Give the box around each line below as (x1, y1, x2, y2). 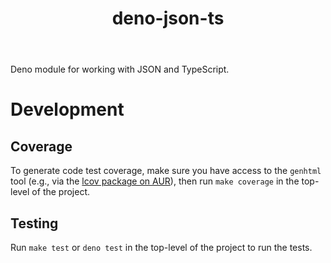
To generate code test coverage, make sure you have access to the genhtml (10, 165, 322, 177)
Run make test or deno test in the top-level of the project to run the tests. (10, 242, 313, 253)
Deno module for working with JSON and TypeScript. (10, 63, 230, 76)
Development (10, 98, 125, 121)
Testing (10, 215, 59, 232)
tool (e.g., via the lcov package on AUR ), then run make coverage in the (10, 175, 300, 187)
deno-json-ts (111, 7, 225, 30)
